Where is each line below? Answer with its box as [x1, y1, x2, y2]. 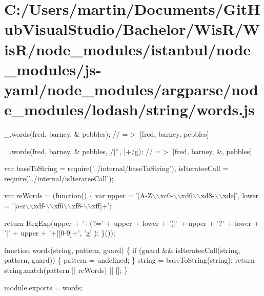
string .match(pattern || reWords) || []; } [4, 265, 128, 275]
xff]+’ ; [92, 200, 112, 211]
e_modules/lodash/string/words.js [4, 99, 255, 120]
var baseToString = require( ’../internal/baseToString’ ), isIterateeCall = [4, 163, 229, 174]
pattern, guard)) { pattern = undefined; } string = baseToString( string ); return [4, 255, 255, 265]
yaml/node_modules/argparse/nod [4, 78, 258, 99]
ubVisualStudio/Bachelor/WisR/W [4, 18, 260, 39]
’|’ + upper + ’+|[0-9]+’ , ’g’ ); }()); [4, 227, 115, 238]
